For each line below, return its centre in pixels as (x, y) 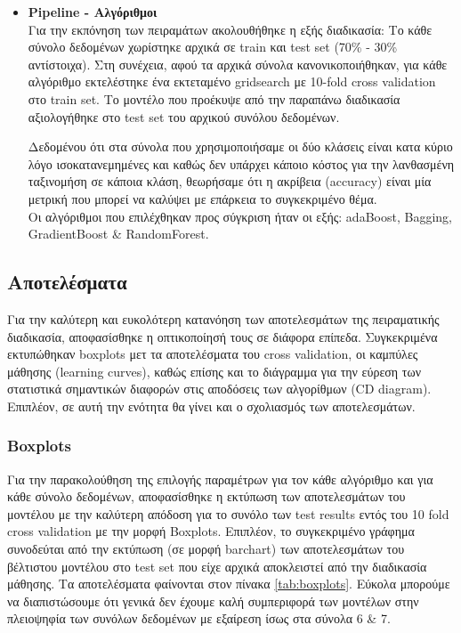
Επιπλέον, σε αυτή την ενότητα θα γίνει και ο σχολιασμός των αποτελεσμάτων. (211, 406)
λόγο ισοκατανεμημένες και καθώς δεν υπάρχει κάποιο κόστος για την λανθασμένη (241, 163)
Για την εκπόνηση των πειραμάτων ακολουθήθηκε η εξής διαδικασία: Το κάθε (230, 29)
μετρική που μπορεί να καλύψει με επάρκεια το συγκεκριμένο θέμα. (202, 198)
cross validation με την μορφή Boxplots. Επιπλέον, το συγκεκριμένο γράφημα (211, 531)
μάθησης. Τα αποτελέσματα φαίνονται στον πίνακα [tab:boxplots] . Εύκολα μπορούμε (229, 584)
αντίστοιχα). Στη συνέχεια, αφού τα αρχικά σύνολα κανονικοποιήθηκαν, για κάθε (238, 64)
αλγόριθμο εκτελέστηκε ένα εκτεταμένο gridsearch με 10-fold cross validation (232, 81)
